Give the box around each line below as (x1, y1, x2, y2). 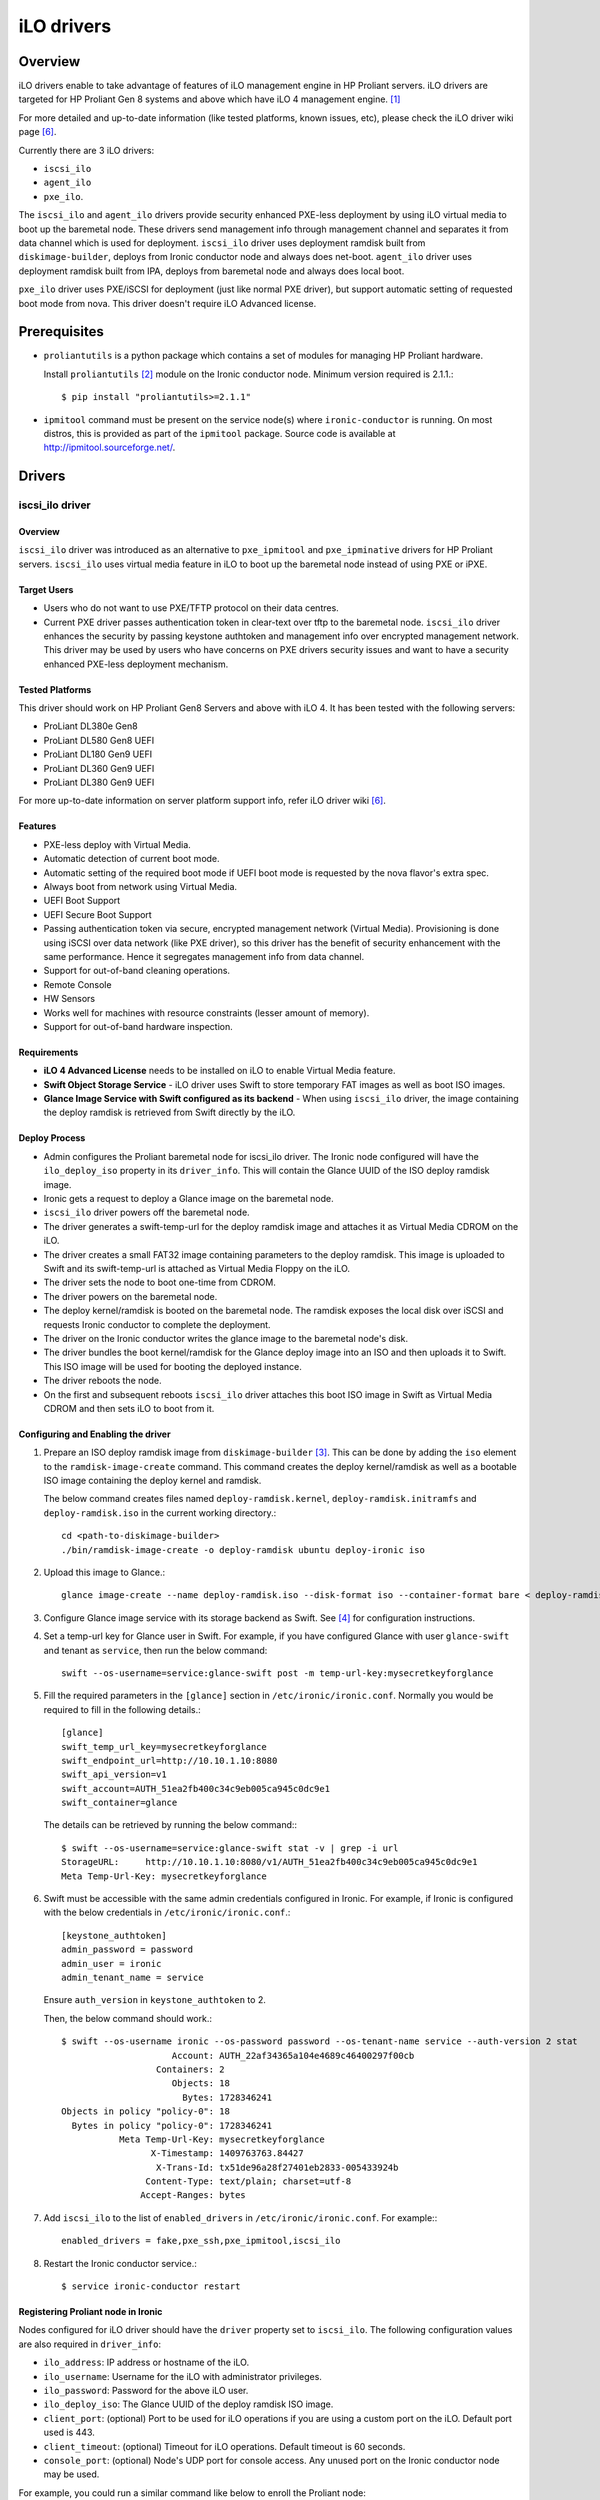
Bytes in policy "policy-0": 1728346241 (71, 2120, 273, 2131)
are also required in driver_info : (18, 2338, 162, 2350)
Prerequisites (18, 323, 104, 340)
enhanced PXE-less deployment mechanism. (43, 658, 229, 670)
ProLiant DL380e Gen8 (43, 720, 139, 732)
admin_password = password (61, 1944, 194, 1955)
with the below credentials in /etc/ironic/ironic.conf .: (43, 1906, 291, 1919)
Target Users (18, 583, 74, 595)
